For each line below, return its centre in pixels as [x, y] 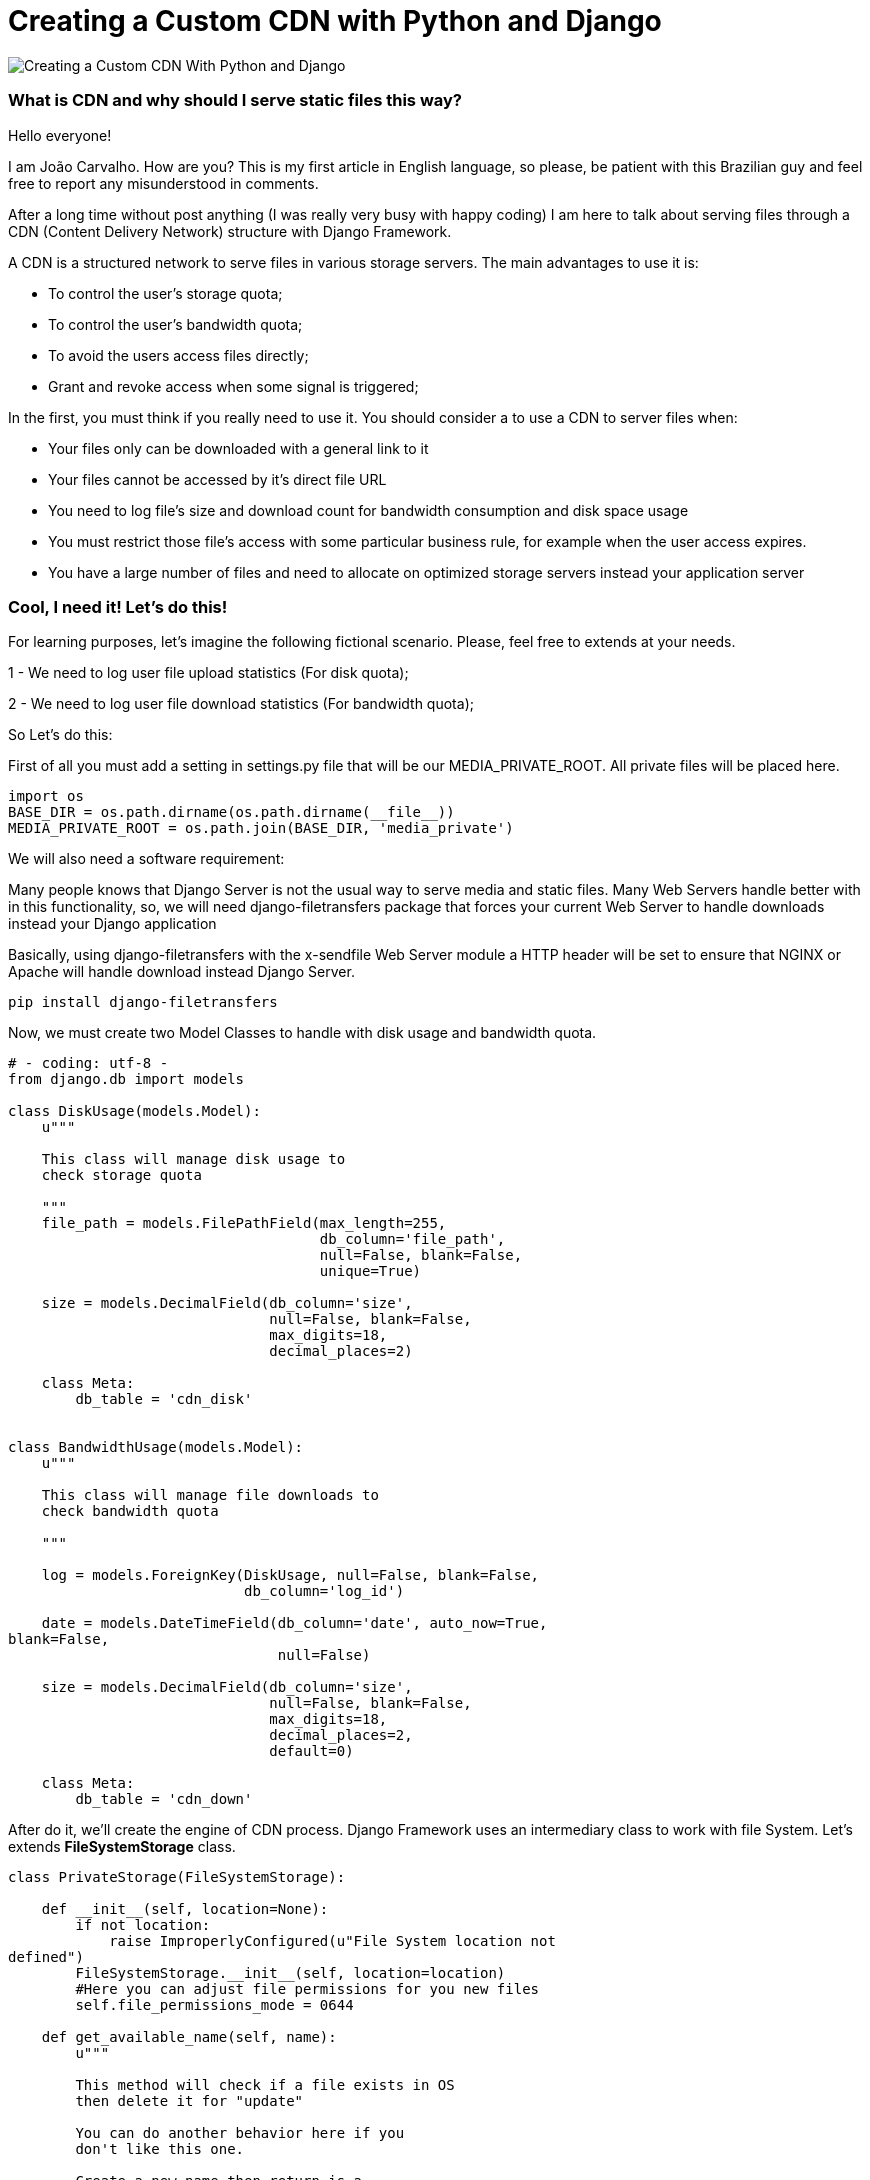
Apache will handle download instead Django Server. [181, 972]
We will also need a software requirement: [146, 859]
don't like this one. [160, 2149]
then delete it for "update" [189, 2101]
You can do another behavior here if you [240, 2133]
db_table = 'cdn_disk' [164, 1399]
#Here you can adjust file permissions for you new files [307, 1989]
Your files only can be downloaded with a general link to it [238, 448]
